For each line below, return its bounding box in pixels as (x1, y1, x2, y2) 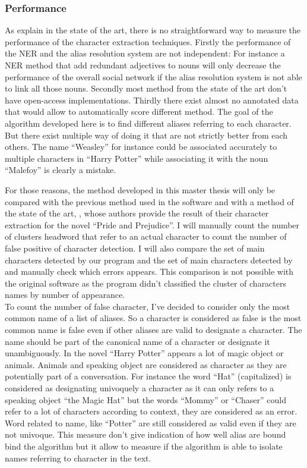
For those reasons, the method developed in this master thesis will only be (5, 183, 276, 196)
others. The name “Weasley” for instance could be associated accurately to (5, 140, 277, 153)
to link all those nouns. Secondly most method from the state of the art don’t (5, 82, 287, 95)
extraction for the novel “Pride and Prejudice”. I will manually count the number (5, 218, 300, 231)
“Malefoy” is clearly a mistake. (5, 164, 116, 176)
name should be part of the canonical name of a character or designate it (5, 335, 270, 347)
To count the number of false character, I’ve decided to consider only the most (5, 300, 290, 312)
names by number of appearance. (5, 288, 125, 301)
